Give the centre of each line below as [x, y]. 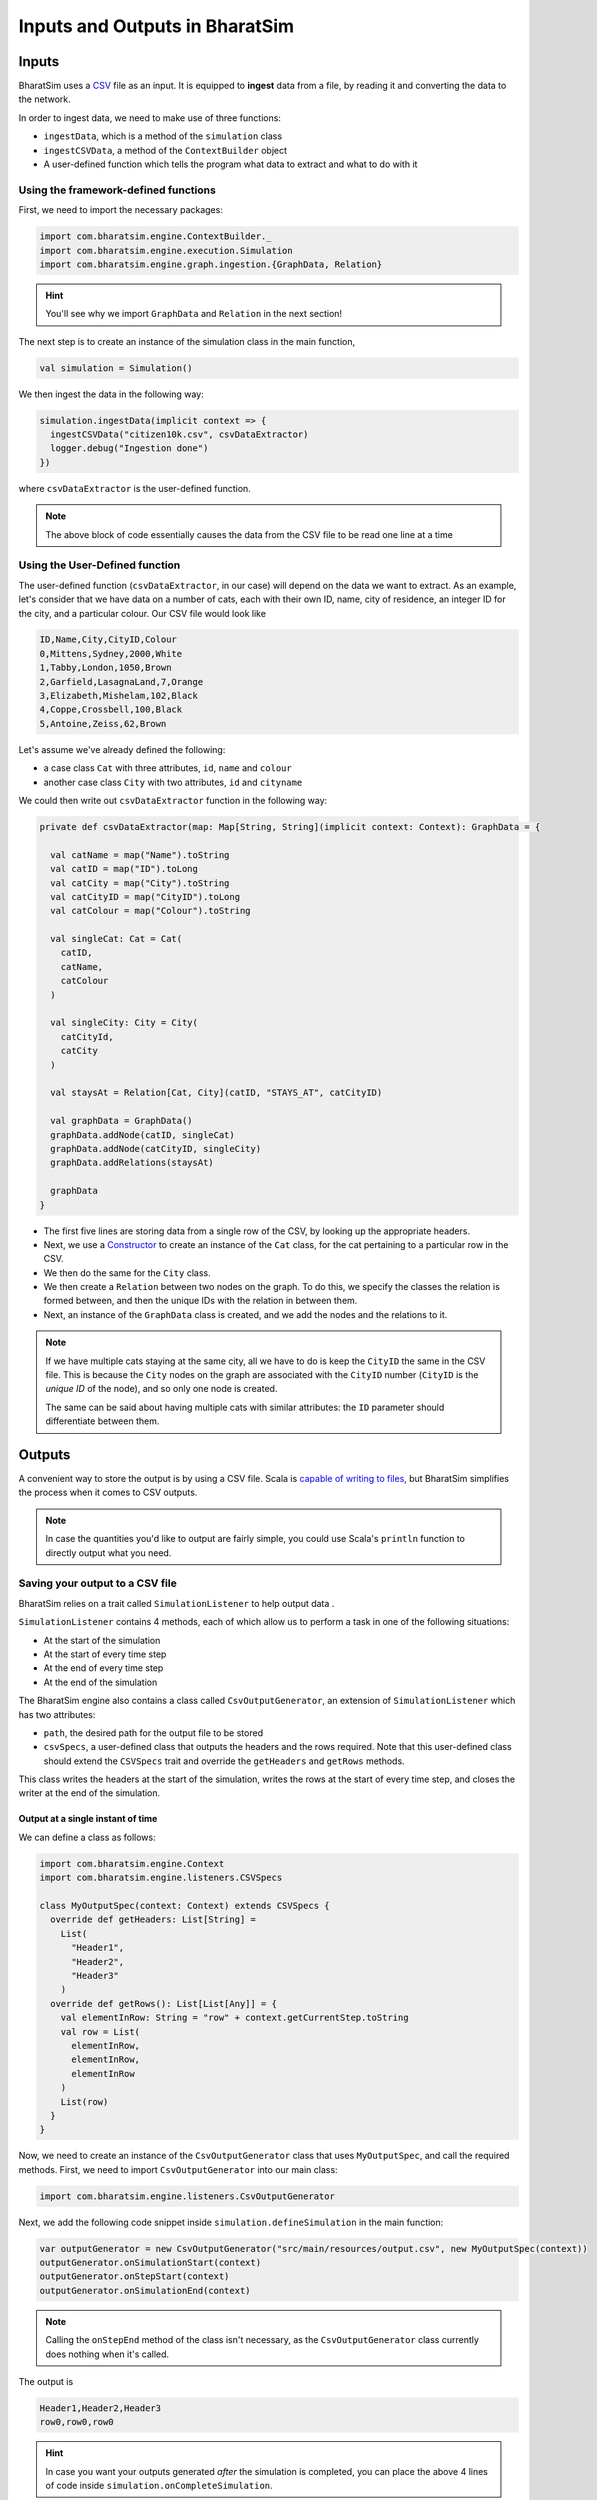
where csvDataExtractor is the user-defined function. [135, 488]
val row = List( [100, 2031]
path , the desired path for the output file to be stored [153, 1732]
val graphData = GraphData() [122, 1121]
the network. [44, 99]
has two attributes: [57, 1714]
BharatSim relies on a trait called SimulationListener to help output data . [176, 1603]
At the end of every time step [103, 1668]
